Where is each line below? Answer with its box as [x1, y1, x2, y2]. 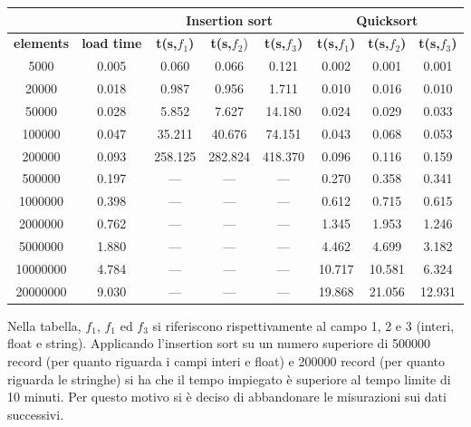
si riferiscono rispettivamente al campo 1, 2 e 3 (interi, [152, 315, 455, 335]
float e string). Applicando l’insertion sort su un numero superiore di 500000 [7, 334, 430, 353]
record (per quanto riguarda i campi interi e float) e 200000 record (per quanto [7, 351, 445, 370]
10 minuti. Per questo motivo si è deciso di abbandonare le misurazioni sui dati [7, 387, 447, 406]
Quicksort [356, 10, 418, 29]
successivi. [7, 404, 64, 423]
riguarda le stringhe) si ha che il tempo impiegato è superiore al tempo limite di [7, 369, 451, 388]
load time [82, 34, 142, 53]
